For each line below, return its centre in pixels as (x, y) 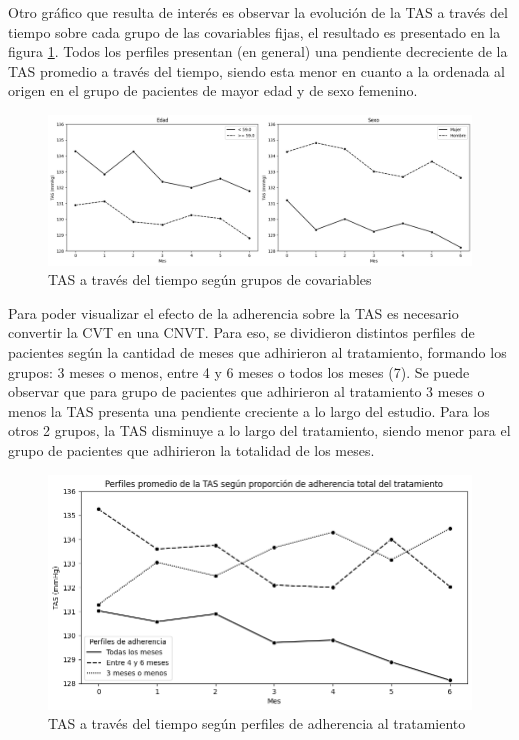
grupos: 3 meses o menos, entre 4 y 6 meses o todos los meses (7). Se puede (239, 371)
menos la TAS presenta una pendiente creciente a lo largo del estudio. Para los (249, 410)
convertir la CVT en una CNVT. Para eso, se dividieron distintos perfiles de (241, 332)
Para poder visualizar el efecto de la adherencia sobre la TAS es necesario (233, 312)
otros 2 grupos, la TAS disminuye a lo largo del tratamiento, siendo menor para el (259, 430)
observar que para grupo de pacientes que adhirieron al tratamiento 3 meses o (246, 391)
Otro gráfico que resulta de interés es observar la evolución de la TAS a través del (258, 12)
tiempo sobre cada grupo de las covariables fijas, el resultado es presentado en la (254, 31)
